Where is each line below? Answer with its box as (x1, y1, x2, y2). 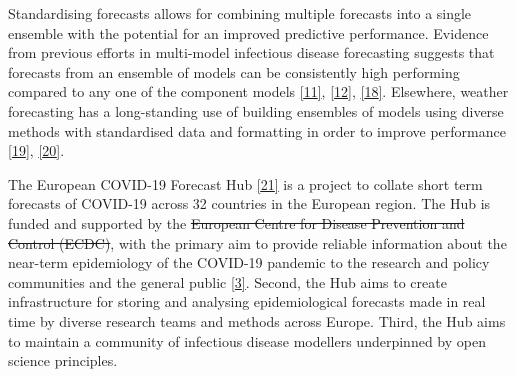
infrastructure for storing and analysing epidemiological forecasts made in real (8, 291, 486, 312)
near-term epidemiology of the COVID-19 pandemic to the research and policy (8, 252, 490, 273)
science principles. (8, 350, 118, 371)
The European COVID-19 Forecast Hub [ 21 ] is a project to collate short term (8, 173, 483, 194)
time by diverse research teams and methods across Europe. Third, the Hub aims (8, 310, 506, 331)
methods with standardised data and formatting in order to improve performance (8, 120, 506, 141)
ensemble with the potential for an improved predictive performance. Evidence (8, 22, 489, 43)
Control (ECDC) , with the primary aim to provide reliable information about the (8, 232, 507, 253)
